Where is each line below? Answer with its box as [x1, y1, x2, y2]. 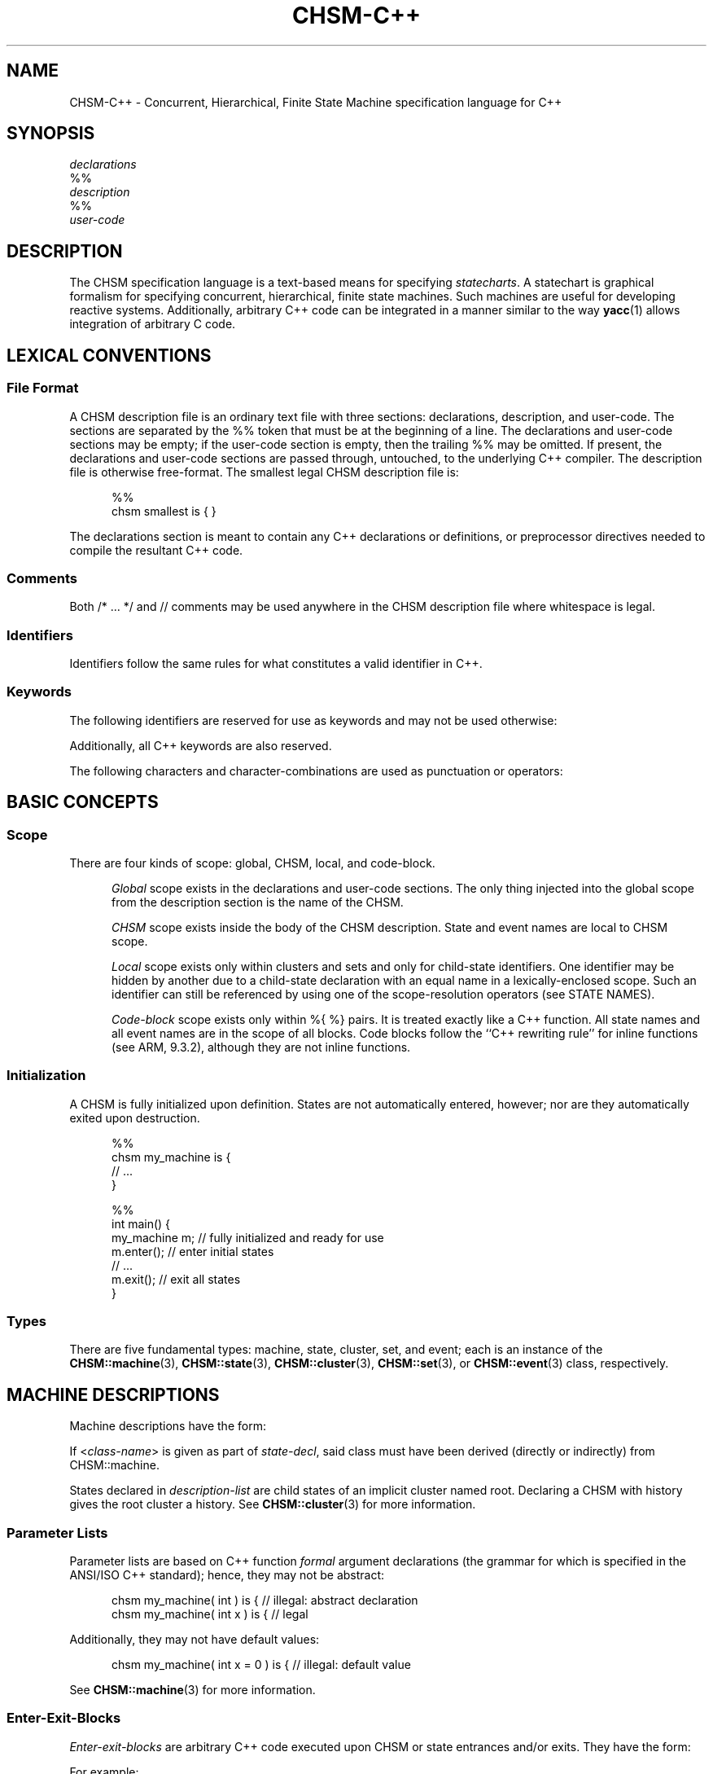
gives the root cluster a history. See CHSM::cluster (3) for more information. [69, 1497, 476, 1512]
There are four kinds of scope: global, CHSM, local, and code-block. [69, 855, 435, 870]
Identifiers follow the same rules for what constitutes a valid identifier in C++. [69, 656, 483, 670]
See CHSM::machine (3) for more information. [69, 1683, 316, 1697]
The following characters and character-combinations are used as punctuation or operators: [69, 763, 563, 778]
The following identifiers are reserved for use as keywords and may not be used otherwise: [69, 713, 558, 727]
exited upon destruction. [69, 1110, 200, 1125]
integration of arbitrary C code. [69, 317, 236, 332]
